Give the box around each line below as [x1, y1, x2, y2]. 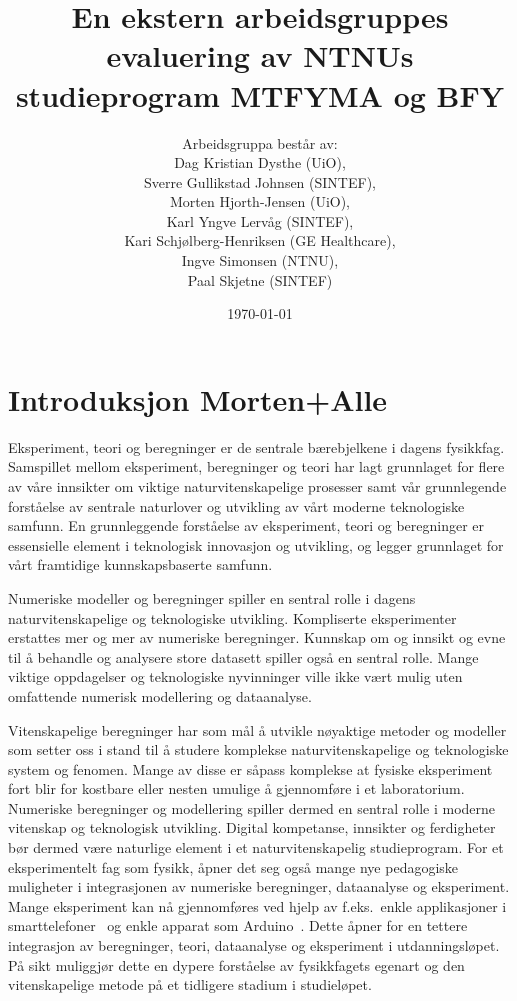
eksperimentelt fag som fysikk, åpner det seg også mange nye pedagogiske [8, 856, 459, 877]
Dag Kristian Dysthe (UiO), [174, 152, 346, 173]
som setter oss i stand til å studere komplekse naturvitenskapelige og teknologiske [8, 739, 509, 760]
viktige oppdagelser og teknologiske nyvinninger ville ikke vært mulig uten [8, 666, 463, 687]
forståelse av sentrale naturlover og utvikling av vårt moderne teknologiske [8, 495, 465, 516]
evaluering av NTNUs [106, 35, 414, 76]
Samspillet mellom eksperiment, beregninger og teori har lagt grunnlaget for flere [8, 456, 505, 477]
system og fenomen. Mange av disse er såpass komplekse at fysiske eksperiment [8, 758, 493, 779]
